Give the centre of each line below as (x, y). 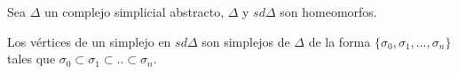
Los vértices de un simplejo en (89, 41)
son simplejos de (246, 41)
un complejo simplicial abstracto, (134, 11)
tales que (32, 59)
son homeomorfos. (328, 11)
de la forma (340, 41)
